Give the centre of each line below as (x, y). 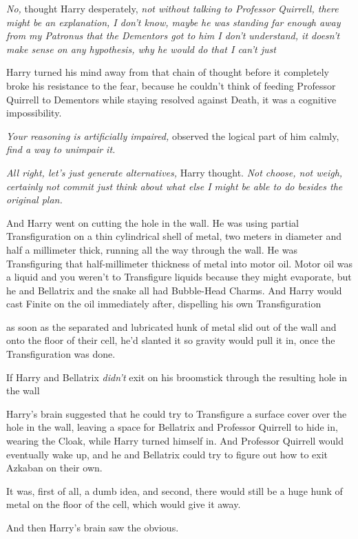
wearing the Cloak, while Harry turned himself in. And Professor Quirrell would (175, 441)
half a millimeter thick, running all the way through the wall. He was (152, 249)
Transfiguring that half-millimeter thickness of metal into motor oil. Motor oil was (179, 263)
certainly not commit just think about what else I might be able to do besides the (175, 186)
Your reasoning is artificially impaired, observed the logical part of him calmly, (173, 135)
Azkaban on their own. (54, 468)
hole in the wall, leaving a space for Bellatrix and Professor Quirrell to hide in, (172, 427)
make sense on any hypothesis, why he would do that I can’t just (141, 49)
